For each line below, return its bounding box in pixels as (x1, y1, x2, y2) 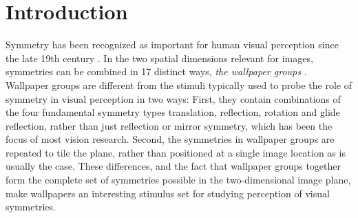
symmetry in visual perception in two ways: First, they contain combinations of (6, 91, 341, 106)
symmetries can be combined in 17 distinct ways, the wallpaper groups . (6, 64, 307, 79)
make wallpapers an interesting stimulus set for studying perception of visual (6, 186, 330, 200)
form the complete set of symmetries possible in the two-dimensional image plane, (6, 172, 351, 187)
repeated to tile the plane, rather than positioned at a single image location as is (6, 145, 346, 159)
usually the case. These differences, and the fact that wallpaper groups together (6, 159, 341, 173)
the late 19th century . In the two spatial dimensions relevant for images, (6, 50, 313, 65)
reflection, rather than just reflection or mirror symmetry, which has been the (6, 118, 333, 132)
